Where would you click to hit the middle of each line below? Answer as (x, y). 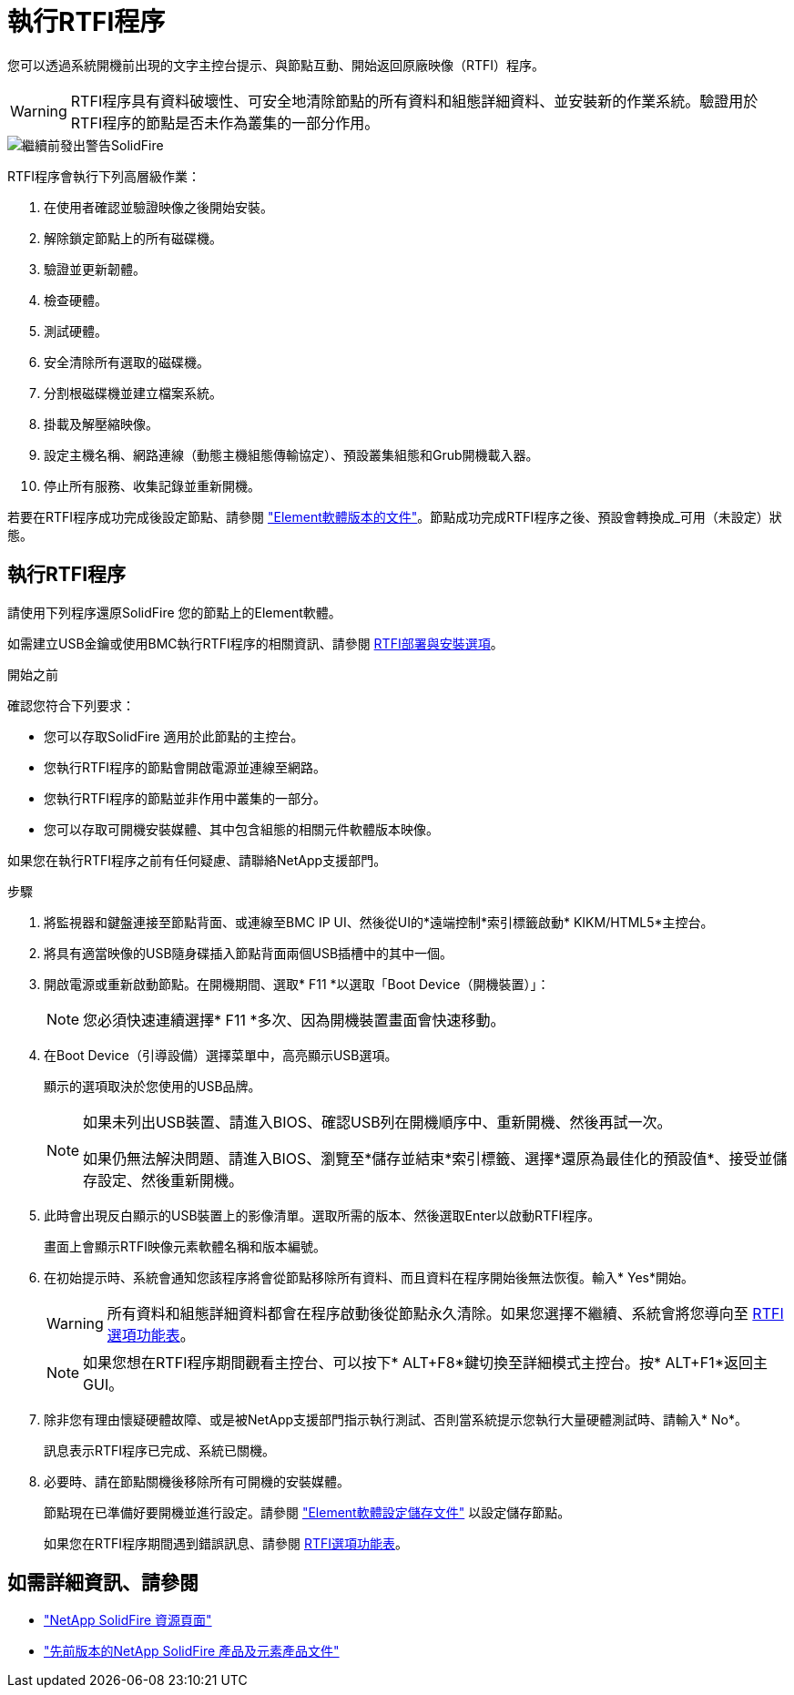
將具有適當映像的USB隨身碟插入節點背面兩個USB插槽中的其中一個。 (249, 953)
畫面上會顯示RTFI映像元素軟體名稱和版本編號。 (185, 1246)
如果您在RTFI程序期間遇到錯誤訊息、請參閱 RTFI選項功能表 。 (226, 1543)
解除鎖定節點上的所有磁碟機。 (133, 238)
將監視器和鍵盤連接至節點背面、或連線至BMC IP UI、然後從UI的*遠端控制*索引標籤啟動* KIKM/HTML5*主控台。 (379, 922)
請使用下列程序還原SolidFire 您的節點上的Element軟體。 (174, 612)
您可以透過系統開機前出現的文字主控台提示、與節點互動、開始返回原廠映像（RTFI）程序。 (276, 65)
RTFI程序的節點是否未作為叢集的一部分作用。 (225, 123)
